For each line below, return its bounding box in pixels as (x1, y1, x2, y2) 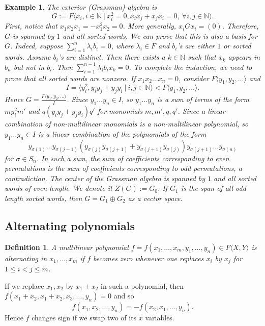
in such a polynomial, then (101, 280, 184, 291)
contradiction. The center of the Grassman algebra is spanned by (5, 172, 205, 183)
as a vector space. (128, 193, 183, 203)
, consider (178, 72, 209, 83)
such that (188, 52, 216, 62)
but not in (13, 61, 45, 72)
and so (113, 290, 134, 301)
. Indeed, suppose (10, 40, 63, 51)
